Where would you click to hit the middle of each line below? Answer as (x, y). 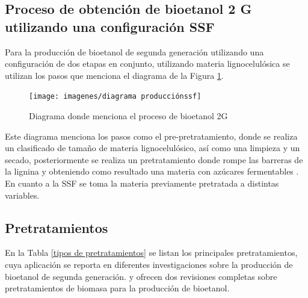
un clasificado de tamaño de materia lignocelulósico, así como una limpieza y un (152, 148)
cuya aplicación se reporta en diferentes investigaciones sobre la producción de (149, 264)
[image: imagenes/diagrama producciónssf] (115, 97)
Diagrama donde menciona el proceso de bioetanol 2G (128, 116)
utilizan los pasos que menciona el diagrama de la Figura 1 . (114, 75)
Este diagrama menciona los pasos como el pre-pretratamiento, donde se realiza (151, 136)
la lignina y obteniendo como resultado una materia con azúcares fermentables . (152, 171)
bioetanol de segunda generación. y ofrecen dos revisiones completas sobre (141, 276)
